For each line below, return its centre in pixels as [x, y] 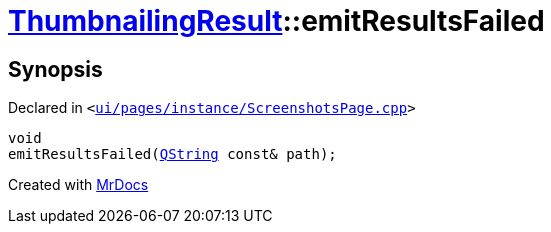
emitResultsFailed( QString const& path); [172, 154]
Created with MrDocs [78, 185]
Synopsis [55, 69]
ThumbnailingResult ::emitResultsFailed [276, 21]
